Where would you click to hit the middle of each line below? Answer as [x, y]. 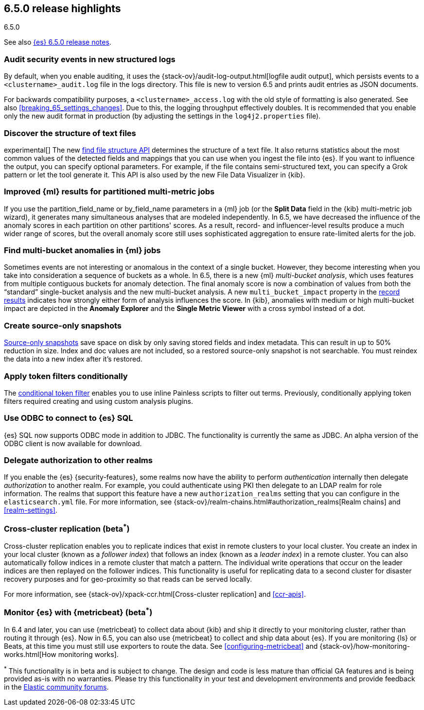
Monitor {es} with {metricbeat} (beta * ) [78, 612]
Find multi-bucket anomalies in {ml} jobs [82, 251]
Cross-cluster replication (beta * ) [67, 528]
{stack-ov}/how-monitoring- [365, 646]
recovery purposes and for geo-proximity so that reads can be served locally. [128, 579]
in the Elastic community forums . [56, 687]
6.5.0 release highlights [62, 9]
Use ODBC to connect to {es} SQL [69, 418]
